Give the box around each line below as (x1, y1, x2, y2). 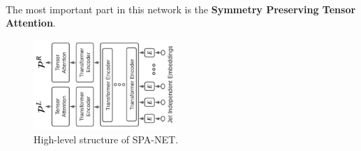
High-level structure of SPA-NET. (34, 132, 179, 147)
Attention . (6, 15, 56, 30)
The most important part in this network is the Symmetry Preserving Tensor (6, 1, 356, 16)
